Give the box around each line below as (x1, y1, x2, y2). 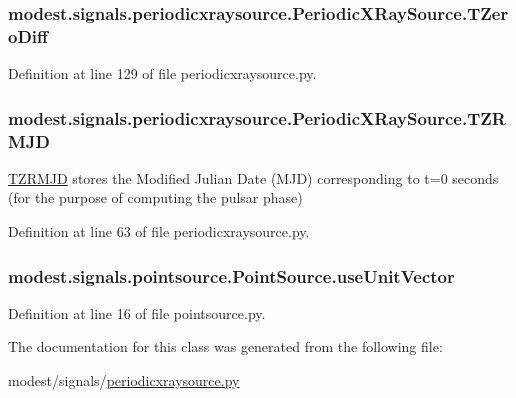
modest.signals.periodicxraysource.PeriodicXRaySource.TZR (8, 105, 506, 130)
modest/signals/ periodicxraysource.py (8, 370, 240, 391)
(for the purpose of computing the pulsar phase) (8, 187, 303, 208)
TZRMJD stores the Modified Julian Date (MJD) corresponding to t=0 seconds (8, 167, 499, 188)
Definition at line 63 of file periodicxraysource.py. (8, 221, 310, 242)
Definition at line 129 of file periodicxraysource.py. (8, 63, 317, 84)
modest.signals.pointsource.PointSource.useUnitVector (8, 263, 455, 288)
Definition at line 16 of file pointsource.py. (8, 302, 266, 323)
